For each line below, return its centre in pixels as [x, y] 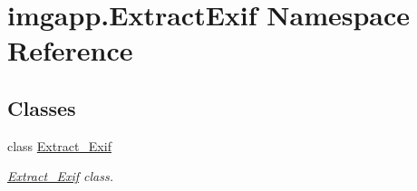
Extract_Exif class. [61, 176]
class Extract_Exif [59, 145]
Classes [42, 107]
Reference [70, 50]
